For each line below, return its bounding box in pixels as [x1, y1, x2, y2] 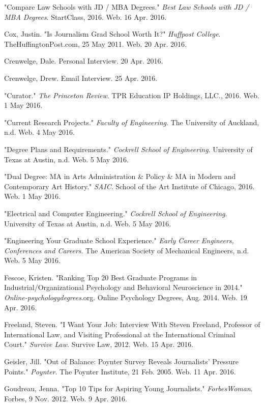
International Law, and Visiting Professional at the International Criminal [4, 329, 235, 339]
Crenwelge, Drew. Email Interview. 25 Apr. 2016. [4, 72, 158, 83]
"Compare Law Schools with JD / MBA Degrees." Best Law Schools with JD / [4, 2, 249, 12]
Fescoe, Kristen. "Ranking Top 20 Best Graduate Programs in [4, 272, 197, 282]
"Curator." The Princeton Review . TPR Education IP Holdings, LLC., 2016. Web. [4, 90, 259, 100]
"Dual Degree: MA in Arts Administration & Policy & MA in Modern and [4, 171, 236, 182]
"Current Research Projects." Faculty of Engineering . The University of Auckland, [4, 117, 259, 127]
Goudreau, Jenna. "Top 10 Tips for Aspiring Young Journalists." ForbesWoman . [4, 383, 253, 394]
